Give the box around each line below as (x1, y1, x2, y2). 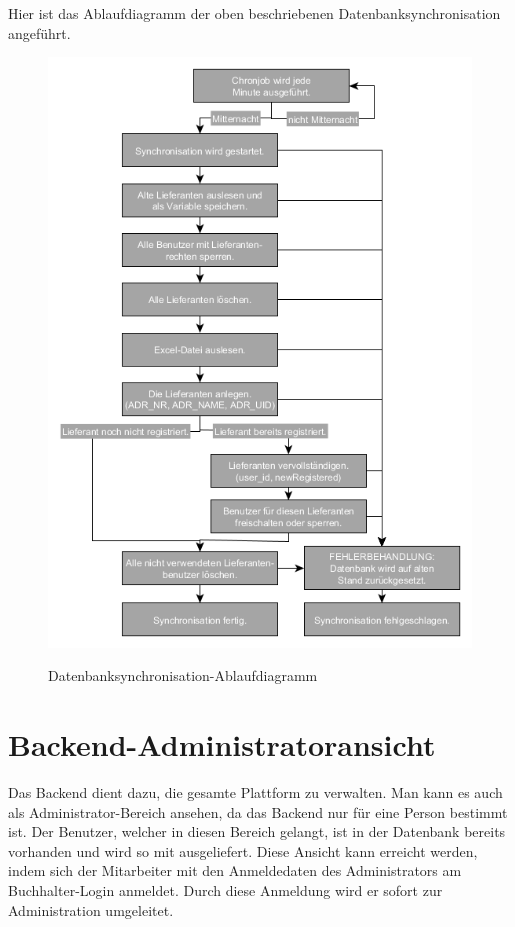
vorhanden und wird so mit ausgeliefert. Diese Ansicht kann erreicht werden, (8, 840, 478, 861)
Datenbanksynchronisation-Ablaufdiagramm (48, 665, 318, 686)
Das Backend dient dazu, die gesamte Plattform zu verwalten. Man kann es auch (8, 781, 503, 802)
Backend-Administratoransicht (8, 724, 436, 765)
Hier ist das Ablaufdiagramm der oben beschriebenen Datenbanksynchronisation (8, 3, 501, 23)
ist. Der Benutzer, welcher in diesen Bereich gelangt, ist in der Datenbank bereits (8, 821, 506, 842)
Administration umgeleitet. (8, 899, 174, 920)
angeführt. (8, 22, 71, 43)
